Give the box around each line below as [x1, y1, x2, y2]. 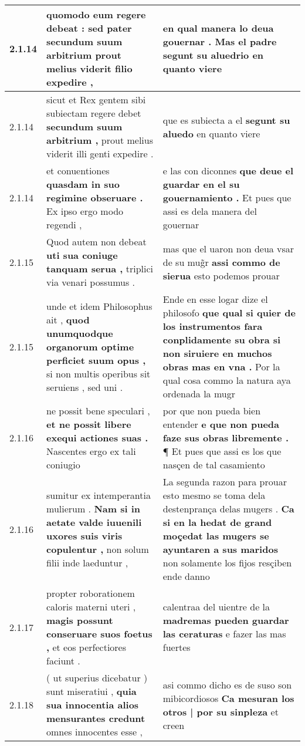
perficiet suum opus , [46, 353, 146, 367]
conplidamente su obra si [162, 333, 281, 346]
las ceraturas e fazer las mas [162, 627, 286, 640]
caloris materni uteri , [46, 600, 136, 613]
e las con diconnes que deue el [162, 164, 294, 177]
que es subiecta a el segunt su [162, 113, 290, 127]
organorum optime [46, 339, 134, 353]
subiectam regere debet [46, 106, 141, 120]
